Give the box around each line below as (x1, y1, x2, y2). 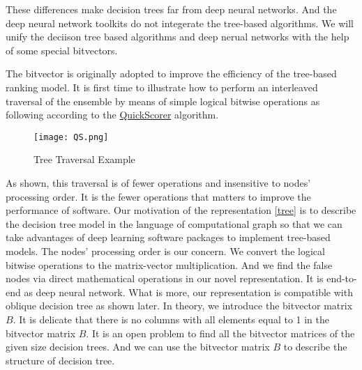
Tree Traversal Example (33, 152, 135, 167)
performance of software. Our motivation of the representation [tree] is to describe (6, 203, 356, 217)
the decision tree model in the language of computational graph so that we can (6, 216, 342, 231)
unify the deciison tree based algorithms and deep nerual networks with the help (6, 29, 349, 44)
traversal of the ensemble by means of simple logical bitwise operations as (6, 93, 320, 108)
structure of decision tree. (6, 353, 115, 367)
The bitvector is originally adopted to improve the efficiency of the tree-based (6, 66, 337, 81)
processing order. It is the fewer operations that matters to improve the (6, 189, 311, 203)
